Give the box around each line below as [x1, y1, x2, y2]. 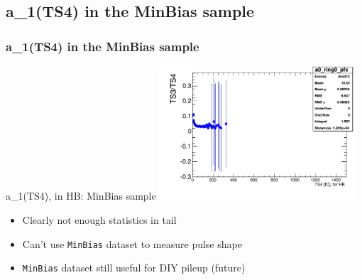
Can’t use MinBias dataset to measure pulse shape [22, 236, 242, 251]
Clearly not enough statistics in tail [22, 212, 177, 227]
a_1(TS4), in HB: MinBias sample [6, 188, 156, 203]
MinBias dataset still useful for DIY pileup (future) [22, 260, 246, 275]
